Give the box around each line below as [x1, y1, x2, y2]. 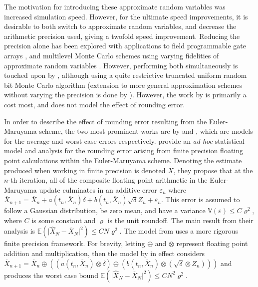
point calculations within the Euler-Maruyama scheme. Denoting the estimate [4, 155, 242, 165]
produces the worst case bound [4, 270, 98, 280]
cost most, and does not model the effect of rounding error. [4, 99, 185, 109]
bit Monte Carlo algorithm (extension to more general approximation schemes [4, 79, 243, 90]
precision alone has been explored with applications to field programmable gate [4, 40, 246, 51]
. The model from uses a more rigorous [119, 226, 239, 236]
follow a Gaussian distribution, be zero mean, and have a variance [4, 205, 206, 216]
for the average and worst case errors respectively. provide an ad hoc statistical [4, 135, 245, 146]
